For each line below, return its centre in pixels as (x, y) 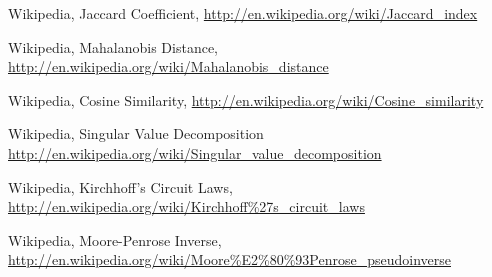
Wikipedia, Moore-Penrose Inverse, (115, 239)
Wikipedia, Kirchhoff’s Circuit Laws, (120, 186)
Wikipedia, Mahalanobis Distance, (113, 46)
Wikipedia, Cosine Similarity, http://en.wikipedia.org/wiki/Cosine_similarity (246, 99)
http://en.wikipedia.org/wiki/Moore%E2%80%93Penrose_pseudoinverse (229, 259)
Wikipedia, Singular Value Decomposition (136, 133)
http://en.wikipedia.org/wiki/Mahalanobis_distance (168, 66)
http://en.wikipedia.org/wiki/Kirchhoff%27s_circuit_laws (186, 206)
